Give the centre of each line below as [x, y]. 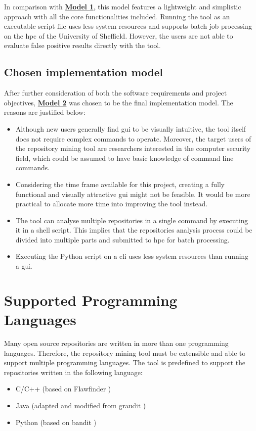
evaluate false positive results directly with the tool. [83, 45]
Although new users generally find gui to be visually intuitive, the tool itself [131, 128]
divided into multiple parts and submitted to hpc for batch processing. [123, 239]
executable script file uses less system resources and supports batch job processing [128, 26]
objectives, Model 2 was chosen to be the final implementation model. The [119, 102]
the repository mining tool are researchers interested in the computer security [133, 148]
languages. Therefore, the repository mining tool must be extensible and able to [125, 353]
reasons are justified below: [45, 112]
